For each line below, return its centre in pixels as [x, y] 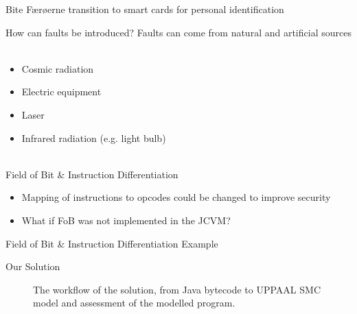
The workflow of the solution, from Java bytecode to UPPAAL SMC [177, 289]
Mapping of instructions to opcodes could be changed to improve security [176, 197]
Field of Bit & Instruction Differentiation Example [112, 243]
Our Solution [33, 266]
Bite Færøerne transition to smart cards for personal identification [145, 9]
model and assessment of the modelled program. [134, 303]
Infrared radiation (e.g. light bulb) [94, 137]
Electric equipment [61, 92]
